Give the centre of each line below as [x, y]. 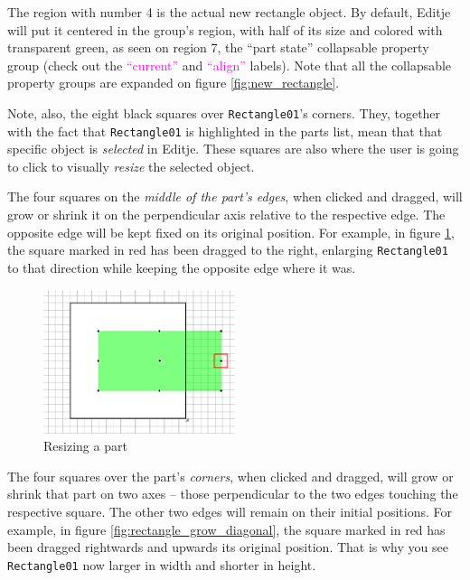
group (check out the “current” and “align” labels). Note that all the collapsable [230, 65]
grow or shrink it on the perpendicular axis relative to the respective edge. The [226, 215]
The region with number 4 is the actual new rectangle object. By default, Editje [229, 12]
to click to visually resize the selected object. [131, 166]
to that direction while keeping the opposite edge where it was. [182, 267]
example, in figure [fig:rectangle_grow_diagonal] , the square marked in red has [226, 529]
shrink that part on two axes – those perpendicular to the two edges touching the [233, 494]
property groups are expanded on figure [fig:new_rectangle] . [174, 83]
